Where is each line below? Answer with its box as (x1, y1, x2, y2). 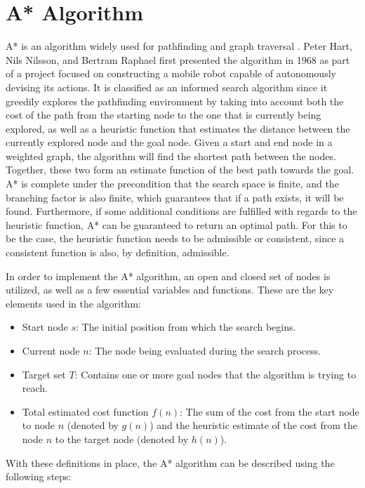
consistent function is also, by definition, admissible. (6, 245, 230, 260)
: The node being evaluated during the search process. (88, 343, 321, 357)
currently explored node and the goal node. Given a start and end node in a (6, 135, 333, 150)
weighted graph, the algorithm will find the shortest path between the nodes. (6, 148, 336, 163)
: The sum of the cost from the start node (180, 404, 359, 418)
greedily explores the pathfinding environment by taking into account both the (6, 93, 344, 108)
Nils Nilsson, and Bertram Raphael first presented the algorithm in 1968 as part (6, 52, 350, 67)
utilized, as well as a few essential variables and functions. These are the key (6, 282, 334, 297)
